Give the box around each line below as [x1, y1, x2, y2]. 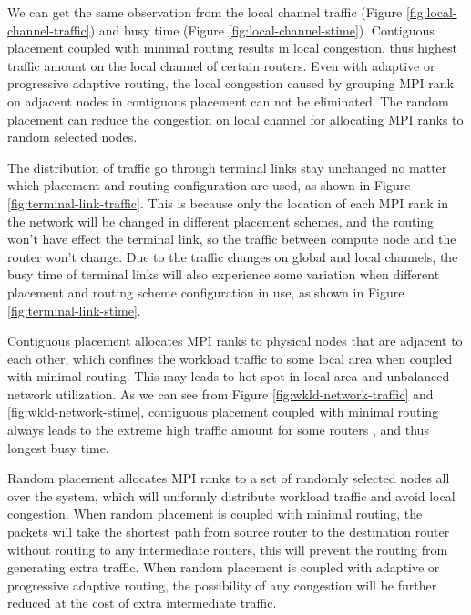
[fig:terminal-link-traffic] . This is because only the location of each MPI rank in [7, 193, 448, 212]
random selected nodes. [7, 127, 138, 146]
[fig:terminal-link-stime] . [7, 300, 141, 319]
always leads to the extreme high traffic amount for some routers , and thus [7, 420, 429, 439]
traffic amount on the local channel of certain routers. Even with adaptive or [7, 55, 435, 75]
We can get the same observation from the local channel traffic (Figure [7, 3, 403, 21]
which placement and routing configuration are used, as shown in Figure [7, 176, 411, 195]
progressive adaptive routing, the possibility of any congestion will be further [7, 575, 437, 594]
